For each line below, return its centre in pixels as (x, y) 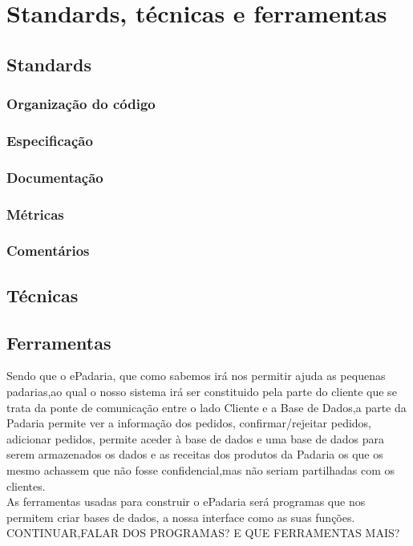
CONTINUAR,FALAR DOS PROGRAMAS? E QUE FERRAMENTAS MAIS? (203, 533)
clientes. (26, 485)
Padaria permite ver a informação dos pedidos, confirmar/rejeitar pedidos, (189, 423)
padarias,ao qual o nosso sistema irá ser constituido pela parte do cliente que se (202, 391)
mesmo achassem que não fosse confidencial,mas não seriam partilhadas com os (201, 469)
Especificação (50, 140)
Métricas (35, 214)
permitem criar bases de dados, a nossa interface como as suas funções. (181, 517)
